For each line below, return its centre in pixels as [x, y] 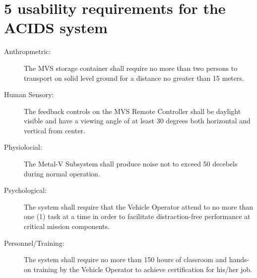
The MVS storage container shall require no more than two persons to [131, 68]
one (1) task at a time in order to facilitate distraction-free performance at [137, 216]
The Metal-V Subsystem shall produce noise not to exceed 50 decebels [131, 164]
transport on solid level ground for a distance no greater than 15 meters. [134, 78]
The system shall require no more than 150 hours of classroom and [125, 259]
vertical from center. [55, 130]
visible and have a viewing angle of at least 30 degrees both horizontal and [137, 121]
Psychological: [25, 190]
